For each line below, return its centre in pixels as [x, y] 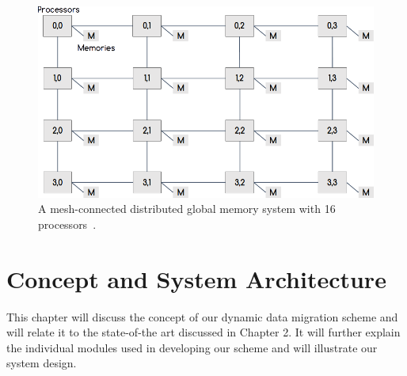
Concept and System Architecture [196, 278]
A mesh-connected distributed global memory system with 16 [187, 209]
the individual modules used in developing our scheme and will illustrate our [192, 347]
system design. [42, 363]
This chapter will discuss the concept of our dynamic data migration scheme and [202, 316]
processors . [67, 224]
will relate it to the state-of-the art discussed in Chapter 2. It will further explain [203, 332]
